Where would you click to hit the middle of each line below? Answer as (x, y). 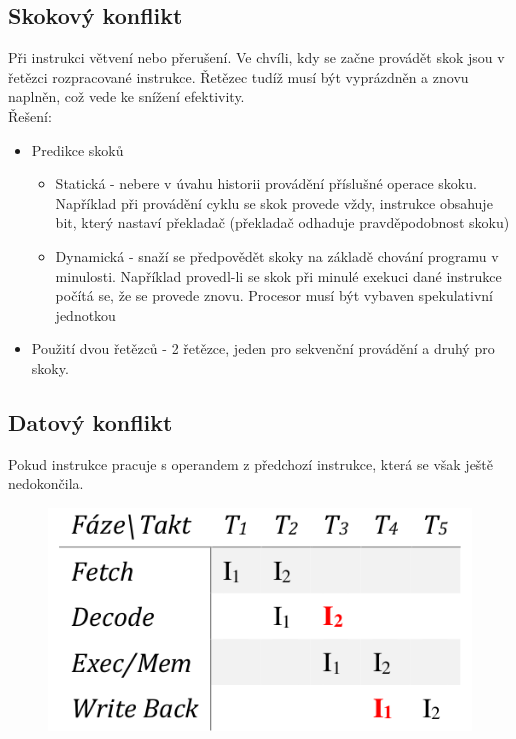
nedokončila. (46, 483)
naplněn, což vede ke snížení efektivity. (126, 96)
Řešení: (30, 115)
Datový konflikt (90, 421)
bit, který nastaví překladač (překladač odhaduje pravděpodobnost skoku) (282, 222)
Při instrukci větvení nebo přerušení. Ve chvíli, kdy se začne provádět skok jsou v (256, 57)
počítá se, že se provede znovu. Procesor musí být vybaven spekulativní (274, 295)
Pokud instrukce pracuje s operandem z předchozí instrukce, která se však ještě (251, 463)
